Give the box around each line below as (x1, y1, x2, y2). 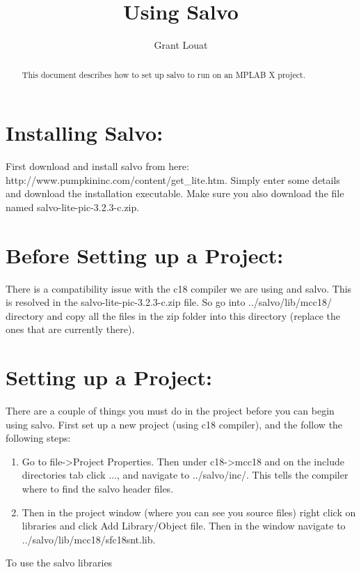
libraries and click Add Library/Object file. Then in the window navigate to (22, 518, 346, 533)
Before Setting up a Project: (6, 240, 284, 269)
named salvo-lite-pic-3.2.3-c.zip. (6, 199, 140, 214)
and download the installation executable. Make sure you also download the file (6, 186, 344, 201)
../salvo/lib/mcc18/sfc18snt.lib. (22, 532, 156, 546)
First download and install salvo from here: (6, 159, 189, 173)
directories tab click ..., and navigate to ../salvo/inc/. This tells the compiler (22, 467, 348, 482)
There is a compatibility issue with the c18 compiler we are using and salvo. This (6, 281, 352, 295)
